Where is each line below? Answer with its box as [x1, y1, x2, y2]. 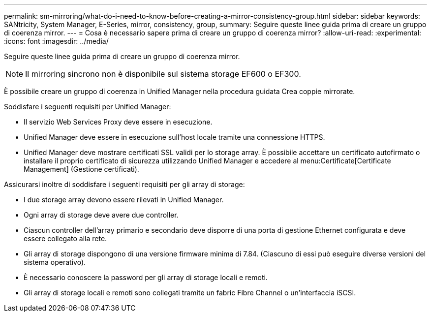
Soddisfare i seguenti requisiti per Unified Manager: [4, 102, 171, 111]
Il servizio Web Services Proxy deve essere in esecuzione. [24, 118, 213, 126]
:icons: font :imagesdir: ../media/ [4, 37, 109, 45]
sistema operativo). [24, 258, 86, 266]
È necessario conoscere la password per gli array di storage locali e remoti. [24, 273, 268, 282]
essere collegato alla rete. [24, 234, 107, 243]
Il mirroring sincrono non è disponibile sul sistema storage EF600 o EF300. [25, 69, 301, 79]
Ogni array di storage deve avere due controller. [24, 211, 179, 219]
